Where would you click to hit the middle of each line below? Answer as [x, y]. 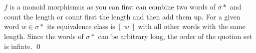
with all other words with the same [192, 26]
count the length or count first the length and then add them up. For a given [122, 16]
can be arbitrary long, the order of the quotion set [175, 36]
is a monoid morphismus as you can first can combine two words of [112, 7]
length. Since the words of [44, 36]
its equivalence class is [81, 26]
